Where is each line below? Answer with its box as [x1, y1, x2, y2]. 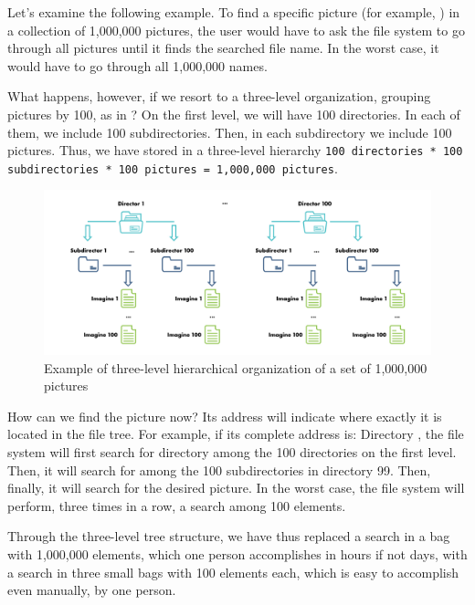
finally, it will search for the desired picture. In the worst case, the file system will [7, 478, 465, 497]
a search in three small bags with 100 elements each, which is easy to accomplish [7, 562, 459, 581]
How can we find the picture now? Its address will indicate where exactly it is [7, 406, 442, 425]
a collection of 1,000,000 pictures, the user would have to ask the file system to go [7, 20, 465, 39]
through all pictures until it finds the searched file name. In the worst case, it [7, 38, 439, 57]
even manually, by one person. [7, 580, 176, 600]
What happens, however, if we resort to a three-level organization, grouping [7, 87, 431, 106]
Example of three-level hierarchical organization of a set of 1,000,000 [44, 358, 427, 377]
